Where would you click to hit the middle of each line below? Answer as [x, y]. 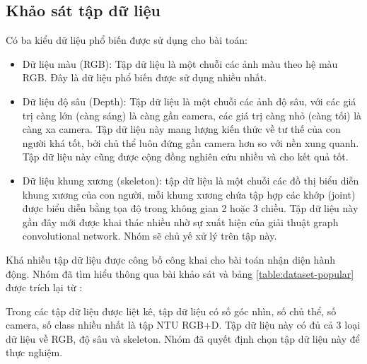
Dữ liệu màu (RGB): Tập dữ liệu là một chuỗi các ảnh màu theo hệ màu [180, 63]
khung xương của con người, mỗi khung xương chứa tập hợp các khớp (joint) [189, 194]
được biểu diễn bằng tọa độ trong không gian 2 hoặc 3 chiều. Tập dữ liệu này [190, 208]
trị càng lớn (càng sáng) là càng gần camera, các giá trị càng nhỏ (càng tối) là [192, 115]
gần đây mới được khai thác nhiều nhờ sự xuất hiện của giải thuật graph [180, 222]
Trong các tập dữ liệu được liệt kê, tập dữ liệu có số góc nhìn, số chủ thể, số [171, 311]
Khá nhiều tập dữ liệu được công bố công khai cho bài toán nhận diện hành [170, 259]
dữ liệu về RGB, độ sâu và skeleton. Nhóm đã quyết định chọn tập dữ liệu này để [183, 338]
